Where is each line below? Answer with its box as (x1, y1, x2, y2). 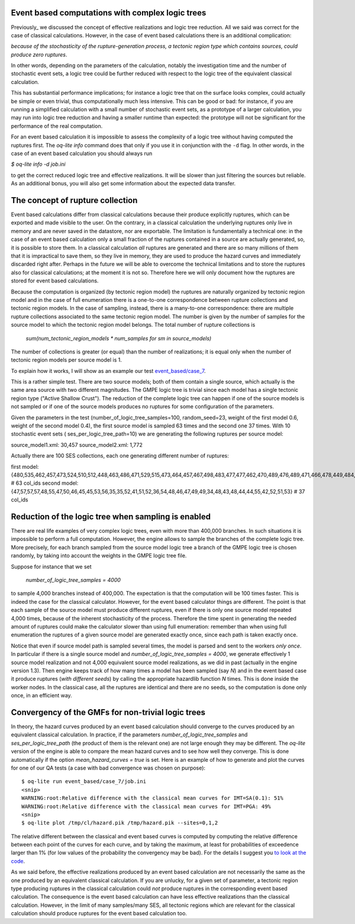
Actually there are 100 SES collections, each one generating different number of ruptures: (11, 452, 229, 459)
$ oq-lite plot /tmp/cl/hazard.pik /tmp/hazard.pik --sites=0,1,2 (21, 820, 218, 826)
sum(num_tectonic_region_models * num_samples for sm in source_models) (25, 334, 212, 342)
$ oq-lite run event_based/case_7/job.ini (21, 778, 147, 785)
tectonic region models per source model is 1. (11, 356, 122, 363)
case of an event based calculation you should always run (11, 150, 153, 157)
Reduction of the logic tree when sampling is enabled (11, 511, 211, 521)
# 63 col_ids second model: (11, 479, 79, 487)
